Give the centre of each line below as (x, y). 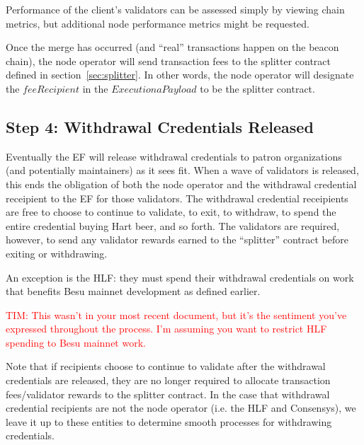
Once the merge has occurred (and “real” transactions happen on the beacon (172, 47)
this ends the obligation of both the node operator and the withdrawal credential (181, 184)
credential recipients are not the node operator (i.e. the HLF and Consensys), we (181, 408)
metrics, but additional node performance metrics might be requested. (158, 23)
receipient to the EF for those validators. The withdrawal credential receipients (177, 198)
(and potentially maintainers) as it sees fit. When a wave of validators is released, (182, 170)
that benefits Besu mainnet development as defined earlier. (133, 291)
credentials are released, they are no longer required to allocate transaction (168, 380)
